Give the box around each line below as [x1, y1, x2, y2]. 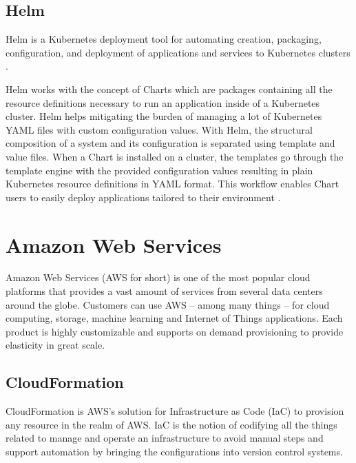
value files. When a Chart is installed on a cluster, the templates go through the [6, 149, 344, 163]
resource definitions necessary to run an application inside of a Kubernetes [6, 95, 320, 110]
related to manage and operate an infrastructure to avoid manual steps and [6, 431, 324, 445]
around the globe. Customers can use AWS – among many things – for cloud [6, 297, 330, 311]
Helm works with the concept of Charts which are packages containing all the [6, 81, 333, 96]
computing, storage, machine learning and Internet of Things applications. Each [6, 311, 343, 325]
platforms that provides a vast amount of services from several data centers [6, 284, 323, 298]
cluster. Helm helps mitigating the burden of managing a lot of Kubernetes [6, 109, 322, 123]
